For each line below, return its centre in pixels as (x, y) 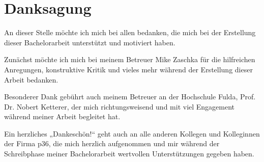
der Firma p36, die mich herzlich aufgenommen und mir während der (112, 143)
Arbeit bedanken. (31, 79)
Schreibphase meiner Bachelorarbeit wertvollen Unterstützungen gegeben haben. (129, 154)
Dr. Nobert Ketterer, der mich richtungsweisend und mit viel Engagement (120, 106)
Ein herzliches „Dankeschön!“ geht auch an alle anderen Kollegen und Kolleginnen (132, 133)
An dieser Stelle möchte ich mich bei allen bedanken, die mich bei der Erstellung (130, 32)
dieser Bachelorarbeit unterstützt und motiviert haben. (90, 42)
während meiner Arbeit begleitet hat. (62, 116)
